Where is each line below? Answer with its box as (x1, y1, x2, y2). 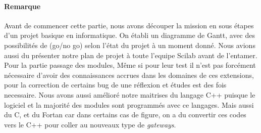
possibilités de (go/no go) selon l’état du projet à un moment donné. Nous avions (4, 39, 255, 50)
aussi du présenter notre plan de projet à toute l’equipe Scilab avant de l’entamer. (4, 50, 257, 60)
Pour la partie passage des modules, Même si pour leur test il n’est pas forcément (4, 60, 256, 70)
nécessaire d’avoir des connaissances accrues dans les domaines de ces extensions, (4, 69, 254, 80)
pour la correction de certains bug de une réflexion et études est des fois (4, 79, 227, 90)
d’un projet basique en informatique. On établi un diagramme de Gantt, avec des (4, 30, 255, 40)
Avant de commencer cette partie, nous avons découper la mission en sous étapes (4, 20, 254, 30)
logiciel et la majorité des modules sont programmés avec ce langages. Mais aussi (4, 99, 254, 110)
